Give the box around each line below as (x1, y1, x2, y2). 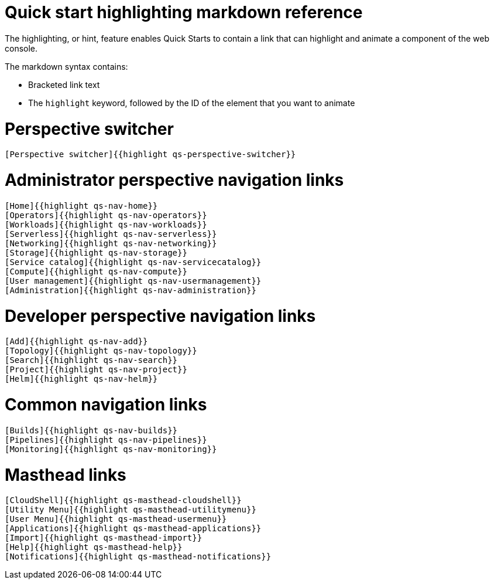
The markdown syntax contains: (5, 61, 128, 72)
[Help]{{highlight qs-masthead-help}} (5, 542, 183, 552)
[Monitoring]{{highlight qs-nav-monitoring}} (5, 444, 217, 454)
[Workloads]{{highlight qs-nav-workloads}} (5, 219, 207, 229)
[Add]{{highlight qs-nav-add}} (5, 337, 148, 347)
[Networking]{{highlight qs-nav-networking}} (5, 238, 217, 248)
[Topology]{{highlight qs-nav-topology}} (5, 346, 197, 356)
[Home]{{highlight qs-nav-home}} (5, 201, 158, 210)
